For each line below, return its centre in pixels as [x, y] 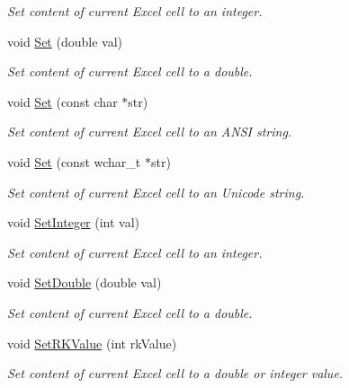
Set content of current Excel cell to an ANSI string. [150, 132]
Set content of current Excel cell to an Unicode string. [156, 192]
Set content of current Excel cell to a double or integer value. [175, 373]
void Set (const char [63, 101]
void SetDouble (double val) [85, 282]
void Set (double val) [65, 41]
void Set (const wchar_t [74, 161]
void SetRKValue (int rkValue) [92, 343]
